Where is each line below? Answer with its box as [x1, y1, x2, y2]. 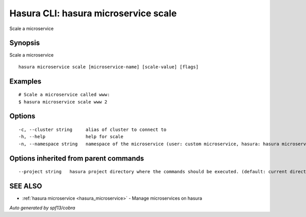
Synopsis [9, 39, 40, 47]
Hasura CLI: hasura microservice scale [9, 8, 177, 19]
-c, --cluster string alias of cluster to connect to [18, 127, 167, 132]
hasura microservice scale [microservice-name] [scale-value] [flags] [18, 64, 199, 70]
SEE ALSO [9, 182, 42, 191]
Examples [9, 77, 42, 86]
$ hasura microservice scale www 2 [18, 99, 108, 104]
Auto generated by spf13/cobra [9, 204, 75, 211]
